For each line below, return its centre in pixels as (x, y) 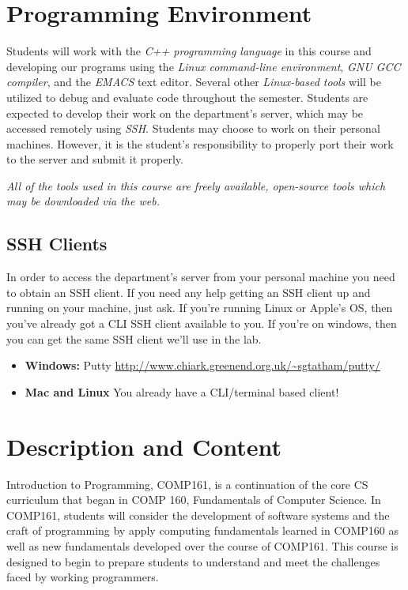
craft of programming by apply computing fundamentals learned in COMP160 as (203, 530)
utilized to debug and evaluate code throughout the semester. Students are (187, 97)
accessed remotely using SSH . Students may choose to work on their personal (193, 128)
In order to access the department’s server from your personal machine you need (201, 277)
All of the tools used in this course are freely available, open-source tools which (196, 185)
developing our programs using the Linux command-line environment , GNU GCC (204, 66)
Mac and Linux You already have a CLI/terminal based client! (182, 391)
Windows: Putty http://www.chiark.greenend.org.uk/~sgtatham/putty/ (202, 365)
